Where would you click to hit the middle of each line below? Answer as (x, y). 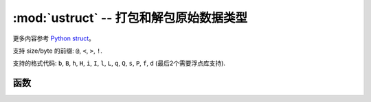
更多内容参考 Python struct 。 (54, 38)
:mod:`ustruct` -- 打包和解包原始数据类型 (130, 18)
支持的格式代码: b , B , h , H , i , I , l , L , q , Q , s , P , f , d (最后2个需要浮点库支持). (119, 63)
